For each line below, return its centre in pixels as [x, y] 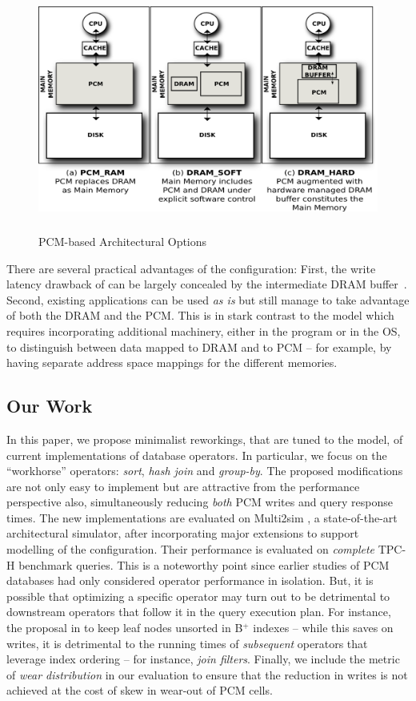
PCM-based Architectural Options [123, 241]
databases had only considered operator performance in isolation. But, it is [190, 580]
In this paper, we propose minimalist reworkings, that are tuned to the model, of [205, 439]
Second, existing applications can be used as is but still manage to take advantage [208, 299]
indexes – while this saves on [323, 628]
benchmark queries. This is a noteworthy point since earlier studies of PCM [204, 564]
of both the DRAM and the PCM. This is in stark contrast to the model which [200, 315]
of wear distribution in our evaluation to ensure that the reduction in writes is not [207, 674]
